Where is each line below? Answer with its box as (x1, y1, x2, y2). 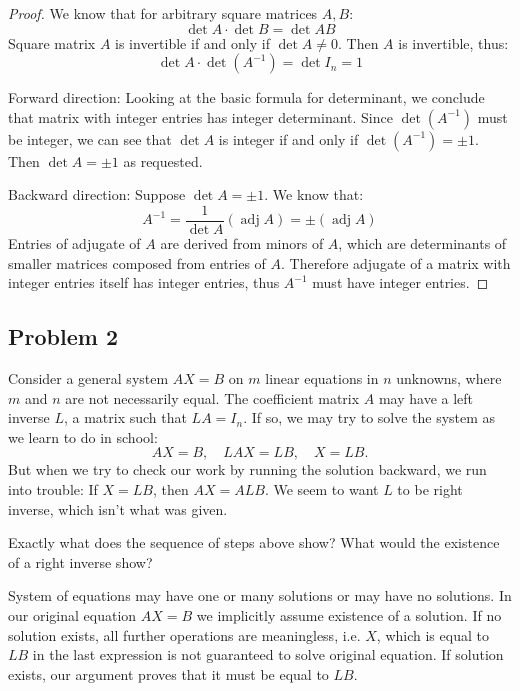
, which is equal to (376, 624, 489, 645)
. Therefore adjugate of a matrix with (281, 252, 511, 273)
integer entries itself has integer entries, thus (8, 272, 280, 293)
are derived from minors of (160, 233, 324, 254)
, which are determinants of (338, 233, 507, 254)
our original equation (8, 604, 137, 625)
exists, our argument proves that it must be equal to (8, 663, 329, 684)
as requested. (123, 150, 203, 171)
